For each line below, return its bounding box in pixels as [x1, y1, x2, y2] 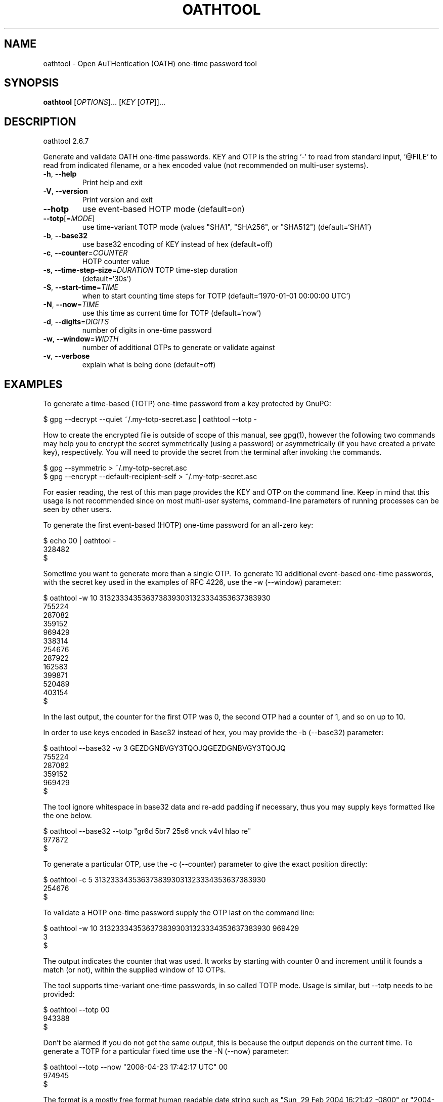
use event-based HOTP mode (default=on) [82, 204, 245, 215]
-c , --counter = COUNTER [43, 248, 128, 258]
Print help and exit [82, 178, 143, 187]
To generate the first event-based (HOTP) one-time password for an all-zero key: [43, 521, 314, 530]
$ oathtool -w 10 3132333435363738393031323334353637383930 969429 [43, 924, 299, 933]
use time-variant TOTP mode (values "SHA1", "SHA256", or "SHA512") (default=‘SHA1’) [82, 223, 372, 232]
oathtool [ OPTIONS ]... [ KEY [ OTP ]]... [43, 98, 166, 107]
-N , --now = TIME [43, 300, 99, 309]
